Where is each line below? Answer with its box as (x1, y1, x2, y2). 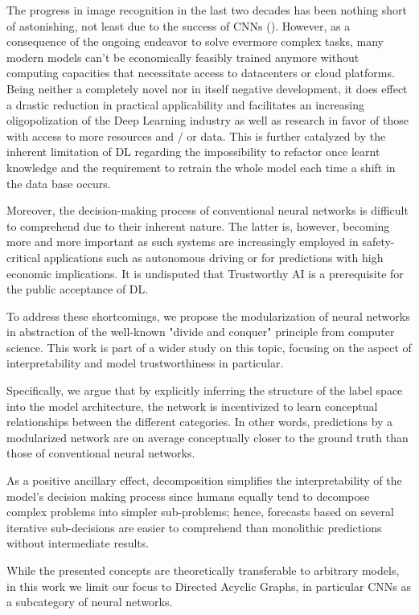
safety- (362, 233, 395, 250)
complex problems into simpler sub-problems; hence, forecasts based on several (6, 503, 394, 520)
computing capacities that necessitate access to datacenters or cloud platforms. (6, 64, 395, 81)
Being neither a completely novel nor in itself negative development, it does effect (6, 80, 408, 96)
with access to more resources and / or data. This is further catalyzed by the (6, 127, 386, 144)
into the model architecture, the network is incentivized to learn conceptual (6, 397, 378, 414)
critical (6, 248, 41, 265)
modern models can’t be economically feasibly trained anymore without (6, 48, 359, 65)
